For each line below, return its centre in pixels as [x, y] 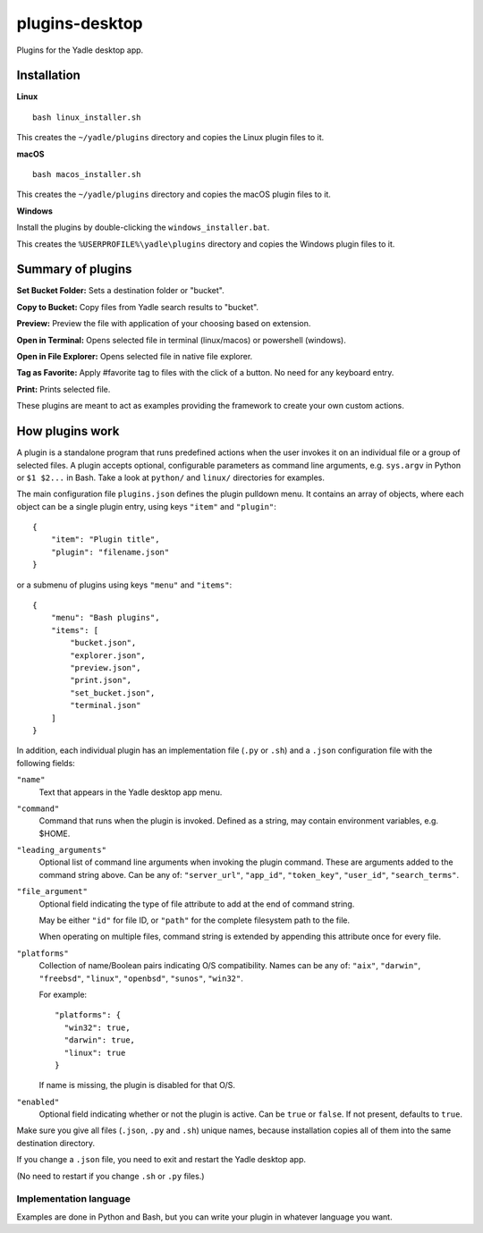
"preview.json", [106, 667]
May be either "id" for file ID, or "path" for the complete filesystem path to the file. [195, 920]
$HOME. [55, 833]
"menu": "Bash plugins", [105, 618]
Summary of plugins [74, 270]
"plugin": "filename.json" [110, 552]
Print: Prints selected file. [64, 389]
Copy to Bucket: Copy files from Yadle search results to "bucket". [138, 307]
